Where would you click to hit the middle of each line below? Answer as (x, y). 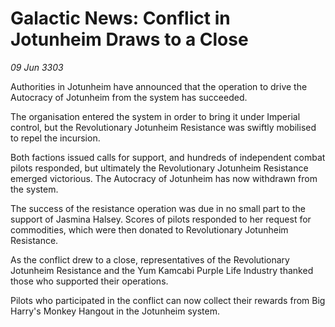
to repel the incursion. (55, 138)
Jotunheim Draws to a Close (129, 39)
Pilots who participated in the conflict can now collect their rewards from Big (168, 300)
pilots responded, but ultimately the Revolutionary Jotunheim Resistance (159, 168)
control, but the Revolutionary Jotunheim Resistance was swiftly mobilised (163, 127)
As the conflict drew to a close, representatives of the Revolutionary (150, 259)
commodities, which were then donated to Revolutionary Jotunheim (149, 229)
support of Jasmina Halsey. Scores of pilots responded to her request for (161, 219)
